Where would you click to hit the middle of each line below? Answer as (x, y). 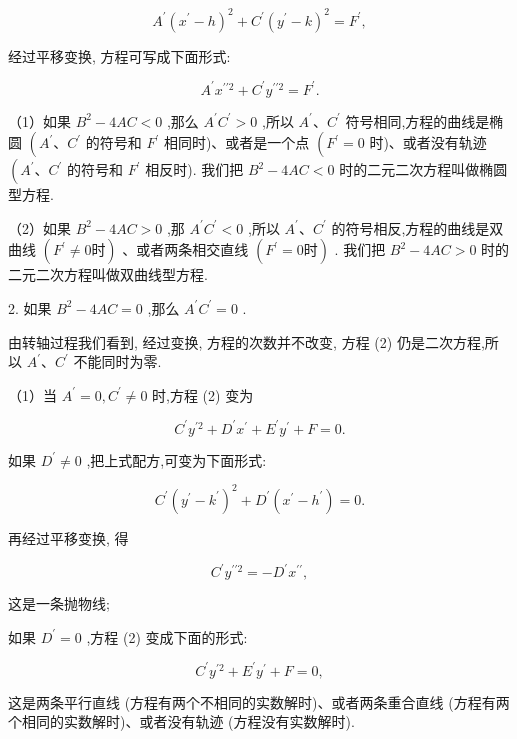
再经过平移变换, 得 (68, 537)
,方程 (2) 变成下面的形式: (167, 636)
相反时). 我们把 (194, 169)
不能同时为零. (117, 361)
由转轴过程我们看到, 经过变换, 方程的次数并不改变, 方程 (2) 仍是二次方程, (246, 341)
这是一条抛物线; (59, 603)
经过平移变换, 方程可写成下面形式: (119, 55)
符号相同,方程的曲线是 (417, 120)
